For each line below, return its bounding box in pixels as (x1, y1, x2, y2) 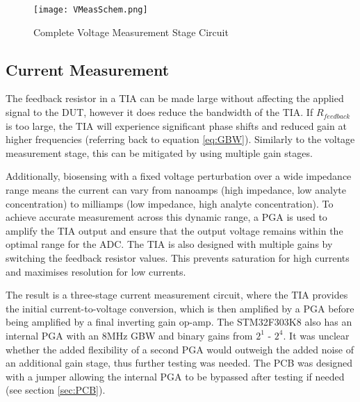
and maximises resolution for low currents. (6, 264, 186, 278)
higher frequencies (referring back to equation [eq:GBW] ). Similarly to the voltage (6, 132, 355, 146)
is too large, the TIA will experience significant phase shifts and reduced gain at (6, 118, 347, 133)
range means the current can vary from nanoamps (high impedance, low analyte (6, 183, 346, 197)
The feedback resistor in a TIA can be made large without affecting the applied (6, 91, 344, 106)
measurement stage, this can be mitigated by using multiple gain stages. (6, 145, 313, 160)
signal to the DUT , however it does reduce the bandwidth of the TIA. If (6, 105, 313, 119)
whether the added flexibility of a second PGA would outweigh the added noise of (6, 342, 354, 356)
